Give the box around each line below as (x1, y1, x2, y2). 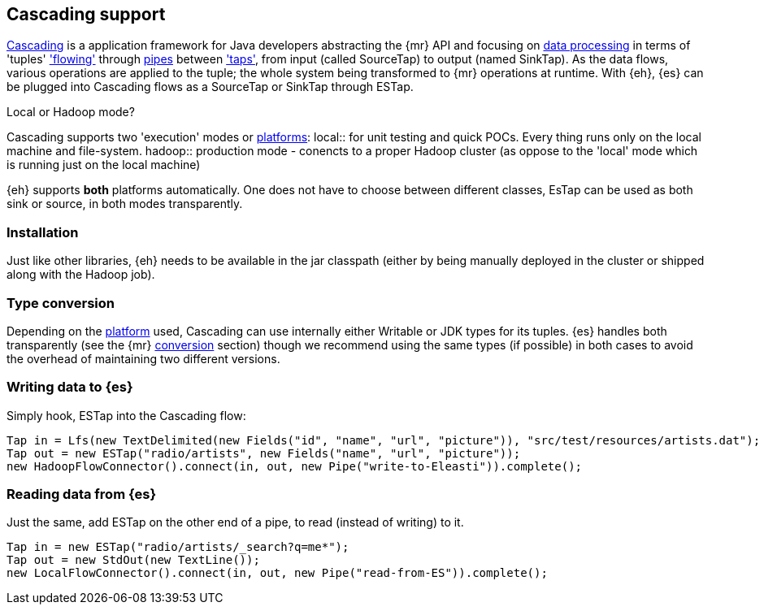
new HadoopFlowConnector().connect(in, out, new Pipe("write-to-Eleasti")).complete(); (7, 459, 583, 473)
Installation (7, 223, 79, 240)
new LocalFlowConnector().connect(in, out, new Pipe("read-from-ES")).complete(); (7, 566, 548, 580)
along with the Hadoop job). (7, 267, 155, 282)
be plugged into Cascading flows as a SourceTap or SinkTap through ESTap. (7, 80, 414, 94)
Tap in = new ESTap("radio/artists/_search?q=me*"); (7, 540, 349, 554)
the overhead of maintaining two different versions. (7, 351, 280, 366)
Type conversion (7, 294, 115, 311)
